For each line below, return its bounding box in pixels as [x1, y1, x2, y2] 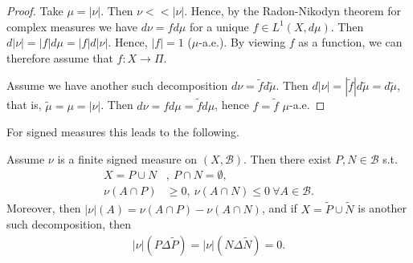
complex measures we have [6, 18, 138, 34]
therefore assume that [6, 49, 113, 66]
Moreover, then [6, 200, 81, 216]
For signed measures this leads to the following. [6, 123, 239, 140]
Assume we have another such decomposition [6, 77, 228, 94]
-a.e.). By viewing [198, 34, 286, 51]
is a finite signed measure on [57, 150, 198, 167]
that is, [6, 96, 42, 113]
